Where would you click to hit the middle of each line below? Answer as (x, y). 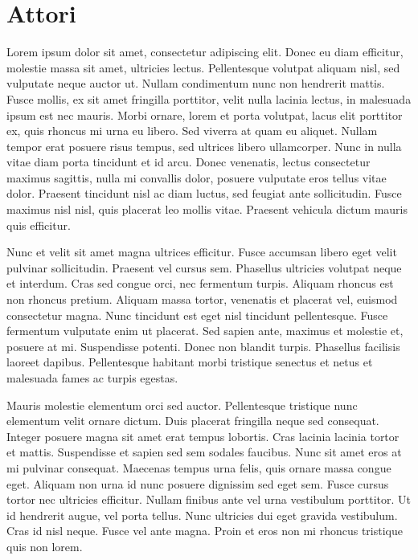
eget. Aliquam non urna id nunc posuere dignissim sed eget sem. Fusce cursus (198, 483)
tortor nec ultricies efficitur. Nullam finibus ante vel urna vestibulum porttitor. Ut (209, 499)
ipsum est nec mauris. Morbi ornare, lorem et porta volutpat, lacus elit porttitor (205, 114)
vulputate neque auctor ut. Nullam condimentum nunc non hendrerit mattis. (196, 83)
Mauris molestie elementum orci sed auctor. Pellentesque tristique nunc (182, 405)
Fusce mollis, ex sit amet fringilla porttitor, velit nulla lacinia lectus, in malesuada (209, 98)
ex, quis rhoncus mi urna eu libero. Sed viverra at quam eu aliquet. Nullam (192, 131)
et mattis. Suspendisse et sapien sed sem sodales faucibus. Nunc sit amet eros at (204, 452)
